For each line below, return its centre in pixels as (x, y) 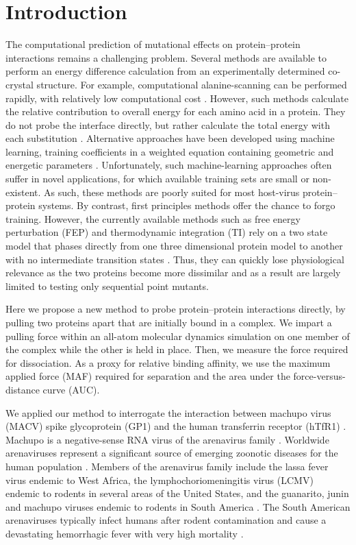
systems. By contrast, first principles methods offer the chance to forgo (187, 205)
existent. (23, 192)
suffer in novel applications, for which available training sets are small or (157, 179)
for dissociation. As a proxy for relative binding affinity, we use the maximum (168, 362)
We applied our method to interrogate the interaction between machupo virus (168, 412)
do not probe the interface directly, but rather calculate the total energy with (168, 124)
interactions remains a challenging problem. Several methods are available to (166, 57)
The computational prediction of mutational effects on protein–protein (153, 44)
